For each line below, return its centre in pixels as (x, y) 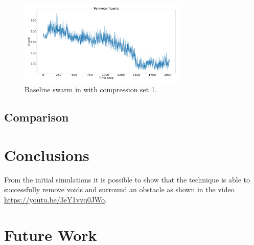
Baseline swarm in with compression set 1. (91, 89)
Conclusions (47, 155)
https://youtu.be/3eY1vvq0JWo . (55, 199)
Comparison (37, 117)
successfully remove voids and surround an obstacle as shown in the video (119, 189)
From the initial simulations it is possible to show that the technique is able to (127, 179)
